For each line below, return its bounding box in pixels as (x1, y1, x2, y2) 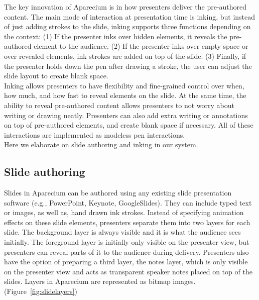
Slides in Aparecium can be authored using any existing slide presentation (4, 187, 232, 198)
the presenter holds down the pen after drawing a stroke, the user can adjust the (4, 60, 252, 71)
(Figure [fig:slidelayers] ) (4, 286, 77, 296)
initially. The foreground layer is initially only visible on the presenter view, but (4, 237, 249, 247)
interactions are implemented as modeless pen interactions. (4, 129, 185, 140)
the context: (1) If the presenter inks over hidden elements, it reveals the (4, 31, 227, 41)
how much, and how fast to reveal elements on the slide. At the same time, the (4, 90, 246, 101)
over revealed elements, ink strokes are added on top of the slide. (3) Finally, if (4, 50, 246, 61)
